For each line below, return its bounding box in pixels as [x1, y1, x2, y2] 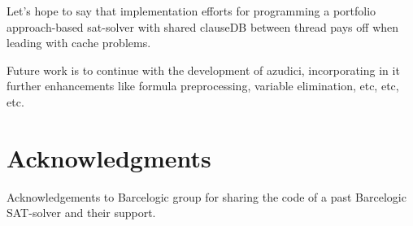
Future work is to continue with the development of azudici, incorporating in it [7, 61, 400, 78]
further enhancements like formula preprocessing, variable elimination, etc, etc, [7, 77, 399, 94]
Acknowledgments [7, 141, 211, 174]
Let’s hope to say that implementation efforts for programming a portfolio [7, 2, 376, 19]
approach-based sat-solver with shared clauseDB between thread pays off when [7, 18, 399, 35]
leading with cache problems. [7, 34, 151, 51]
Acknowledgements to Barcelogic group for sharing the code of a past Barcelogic [7, 188, 406, 205]
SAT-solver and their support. [7, 204, 156, 221]
